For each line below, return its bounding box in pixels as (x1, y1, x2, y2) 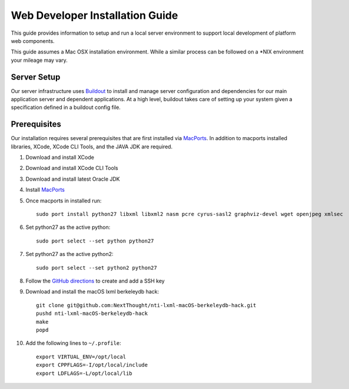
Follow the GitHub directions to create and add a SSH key (25, 277, 165, 284)
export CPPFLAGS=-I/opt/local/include (36, 362, 148, 368)
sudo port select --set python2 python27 (36, 264, 157, 271)
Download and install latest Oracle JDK (25, 175, 120, 182)
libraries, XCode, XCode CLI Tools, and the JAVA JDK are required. (11, 143, 173, 150)
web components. (11, 37, 55, 44)
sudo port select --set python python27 (36, 237, 154, 244)
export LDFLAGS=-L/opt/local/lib (36, 370, 132, 377)
